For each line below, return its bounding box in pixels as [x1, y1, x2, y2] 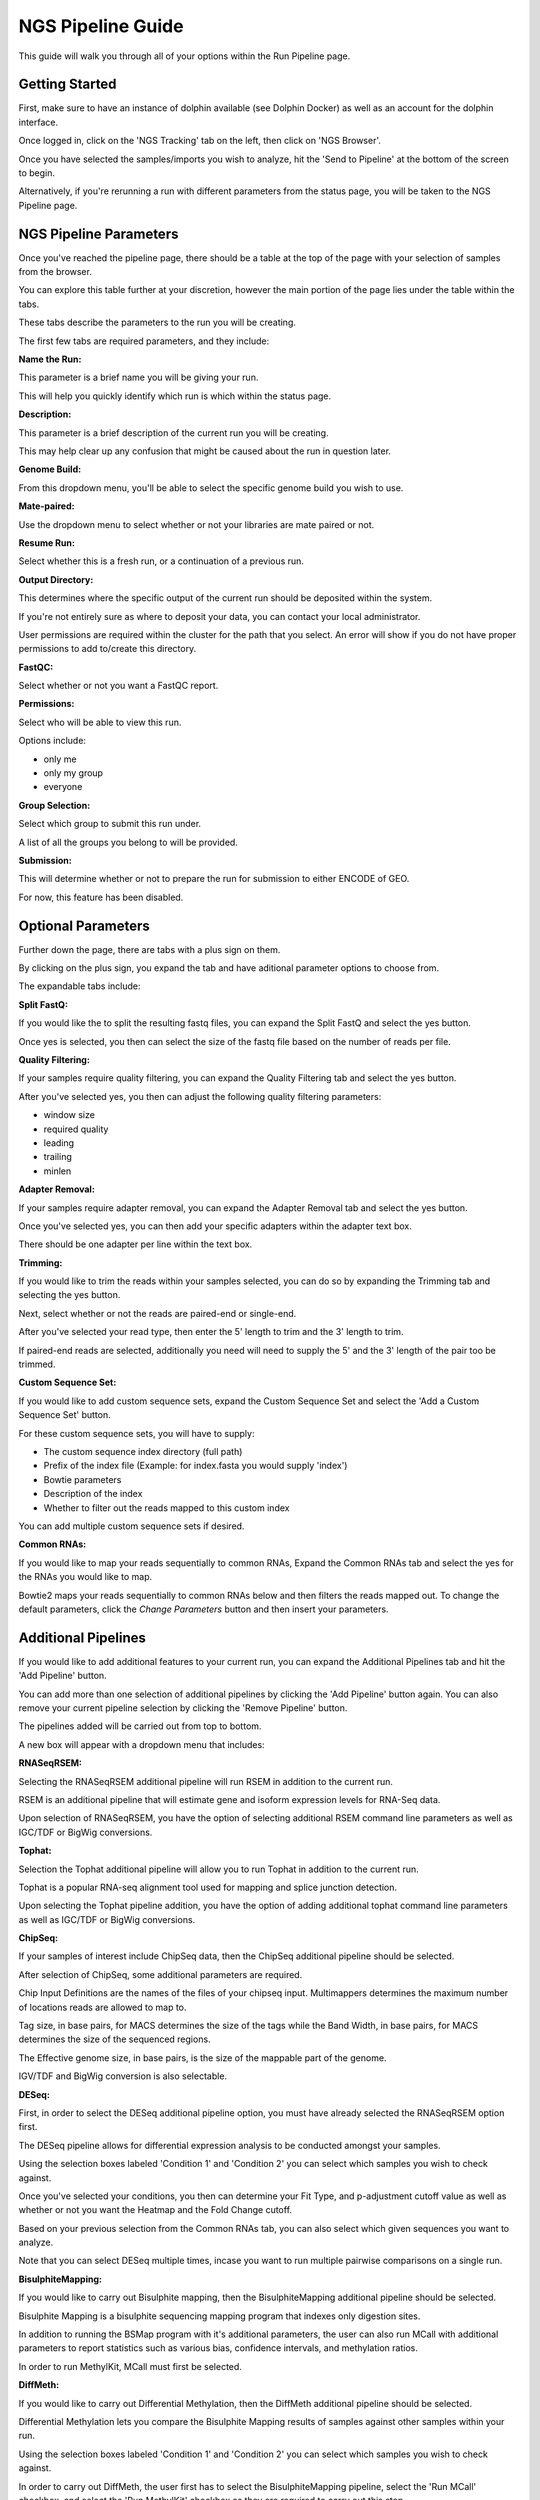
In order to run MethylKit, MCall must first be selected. [18, 2360, 242, 2372]
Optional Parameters [18, 917, 150, 934]
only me [43, 753, 77, 765]
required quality [43, 1123, 109, 1135]
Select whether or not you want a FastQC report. [18, 680, 219, 692]
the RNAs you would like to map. [18, 1571, 153, 1583]
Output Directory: [18, 573, 94, 585]
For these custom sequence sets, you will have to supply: [18, 1427, 255, 1439]
